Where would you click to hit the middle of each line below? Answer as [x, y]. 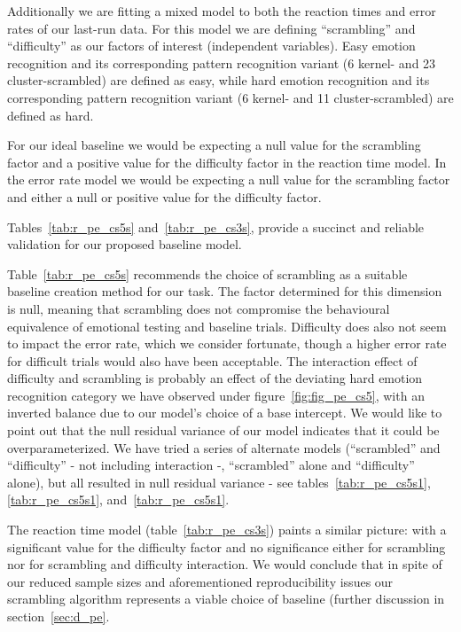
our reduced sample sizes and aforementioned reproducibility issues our [200, 581]
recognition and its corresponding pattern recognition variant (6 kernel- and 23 [222, 62]
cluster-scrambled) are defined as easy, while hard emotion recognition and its [219, 80]
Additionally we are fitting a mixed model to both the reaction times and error [222, 11]
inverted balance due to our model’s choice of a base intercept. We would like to [225, 413]
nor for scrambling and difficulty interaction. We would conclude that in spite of [225, 564]
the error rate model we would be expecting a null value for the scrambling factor [229, 179]
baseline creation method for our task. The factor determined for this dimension [225, 291]
